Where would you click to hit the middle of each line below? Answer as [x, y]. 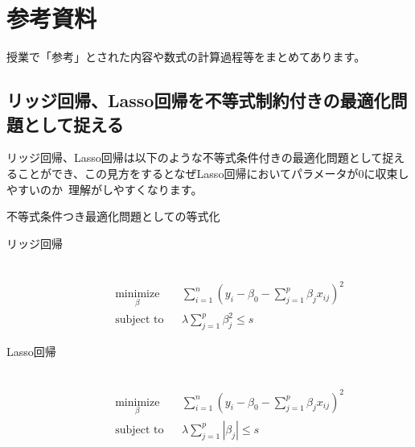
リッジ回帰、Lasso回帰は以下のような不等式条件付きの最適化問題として [195, 157]
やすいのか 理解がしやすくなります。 [105, 189]
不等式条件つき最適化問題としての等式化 [113, 216]
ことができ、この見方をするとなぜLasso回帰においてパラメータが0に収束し [213, 173]
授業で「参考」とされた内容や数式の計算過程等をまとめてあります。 [186, 57]
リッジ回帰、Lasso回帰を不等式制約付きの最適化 [199, 100]
